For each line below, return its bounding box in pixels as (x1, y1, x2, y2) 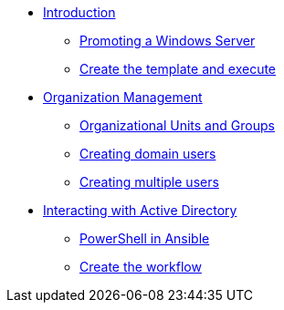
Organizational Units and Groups (79, 118, 275, 133)
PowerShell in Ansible (79, 231, 210, 246)
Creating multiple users (79, 174, 219, 190)
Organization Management (43, 89, 203, 105)
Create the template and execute (79, 61, 277, 77)
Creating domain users (79, 146, 216, 161)
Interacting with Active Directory (43, 202, 237, 218)
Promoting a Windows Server (79, 33, 256, 48)
